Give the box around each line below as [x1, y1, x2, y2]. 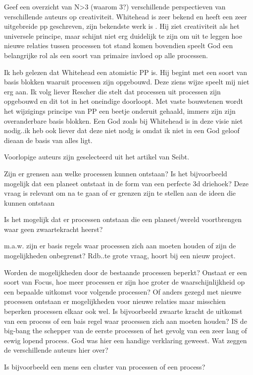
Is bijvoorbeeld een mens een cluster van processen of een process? [4, 362, 205, 372]
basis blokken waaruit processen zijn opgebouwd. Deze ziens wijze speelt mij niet [4, 76, 250, 87]
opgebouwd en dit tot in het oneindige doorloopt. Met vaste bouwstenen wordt [4, 96, 243, 106]
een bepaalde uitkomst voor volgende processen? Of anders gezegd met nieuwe [4, 286, 242, 297]
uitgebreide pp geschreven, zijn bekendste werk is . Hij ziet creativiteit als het [4, 21, 240, 31]
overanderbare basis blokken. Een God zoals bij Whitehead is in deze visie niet [4, 115, 243, 126]
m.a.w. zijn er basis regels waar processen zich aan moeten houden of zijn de [4, 240, 236, 251]
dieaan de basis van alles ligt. [4, 135, 93, 145]
